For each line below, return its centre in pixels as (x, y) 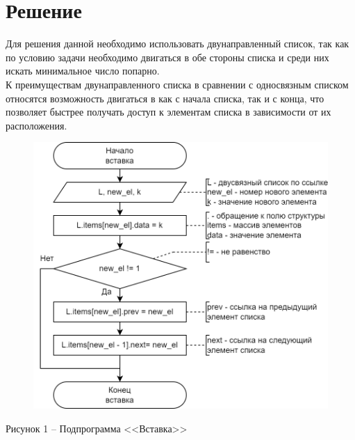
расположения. (36, 125)
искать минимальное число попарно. (83, 71)
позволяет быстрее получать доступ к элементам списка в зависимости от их (168, 112)
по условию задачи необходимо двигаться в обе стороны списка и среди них (167, 57)
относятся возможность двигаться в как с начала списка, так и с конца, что (165, 98)
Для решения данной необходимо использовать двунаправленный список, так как (177, 44)
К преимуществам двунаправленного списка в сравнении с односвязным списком (177, 84)
